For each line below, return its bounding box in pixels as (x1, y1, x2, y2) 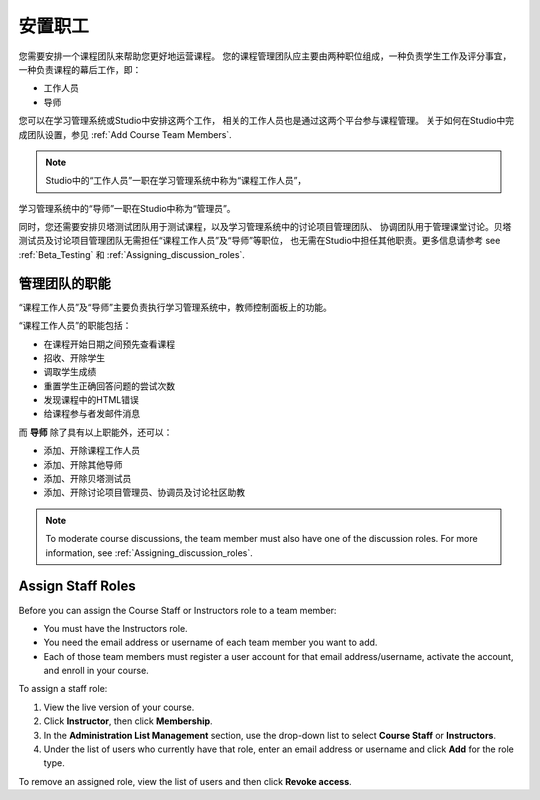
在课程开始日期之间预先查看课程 (43, 338, 175, 350)
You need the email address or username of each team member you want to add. (43, 636, 378, 649)
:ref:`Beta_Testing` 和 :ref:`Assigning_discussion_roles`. (18, 248, 245, 260)
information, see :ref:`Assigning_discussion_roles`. (45, 546, 254, 559)
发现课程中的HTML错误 (43, 394, 140, 406)
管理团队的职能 (18, 275, 111, 292)
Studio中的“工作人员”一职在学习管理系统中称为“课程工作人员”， (45, 175, 307, 187)
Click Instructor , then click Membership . (43, 715, 214, 727)
